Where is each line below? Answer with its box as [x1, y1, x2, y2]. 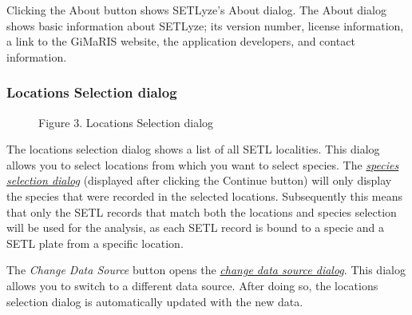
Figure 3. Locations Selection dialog [38, 114, 214, 130]
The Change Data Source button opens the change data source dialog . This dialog [6, 261, 406, 278]
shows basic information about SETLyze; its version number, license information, [6, 17, 404, 34]
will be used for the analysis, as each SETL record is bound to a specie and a [6, 219, 385, 236]
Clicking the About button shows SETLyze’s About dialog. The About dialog [6, 2, 386, 18]
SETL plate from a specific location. [6, 234, 184, 251]
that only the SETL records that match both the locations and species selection [6, 203, 397, 220]
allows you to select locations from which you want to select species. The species [6, 156, 399, 173]
